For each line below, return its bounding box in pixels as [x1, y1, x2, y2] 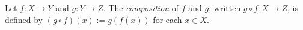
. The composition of [103, 2, 179, 14]
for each [153, 13, 182, 25]
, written [209, 2, 241, 14]
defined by [5, 13, 43, 25]
